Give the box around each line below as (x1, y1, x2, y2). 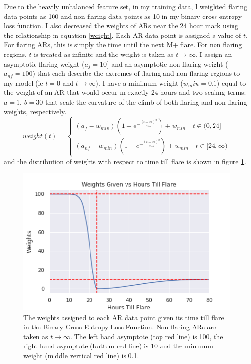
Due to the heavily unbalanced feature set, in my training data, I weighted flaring (4, 1, 248, 11)
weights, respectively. (4, 106, 67, 116)
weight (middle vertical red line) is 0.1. (23, 350, 139, 360)
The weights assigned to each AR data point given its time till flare (23, 312, 224, 322)
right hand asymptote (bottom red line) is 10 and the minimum (23, 341, 213, 351)
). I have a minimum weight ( (95, 77, 183, 88)
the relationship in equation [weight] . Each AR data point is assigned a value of (4, 30, 241, 40)
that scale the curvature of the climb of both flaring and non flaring (45, 96, 247, 107)
